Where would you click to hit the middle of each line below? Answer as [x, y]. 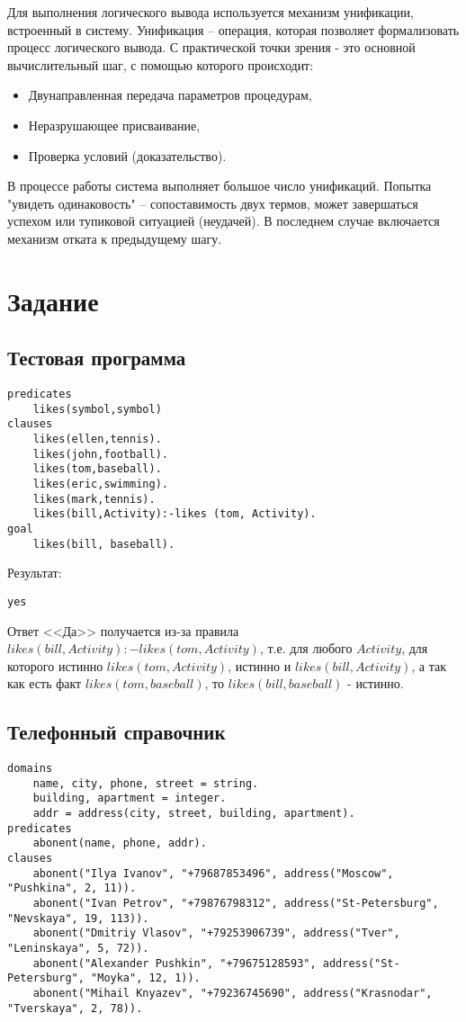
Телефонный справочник [116, 732]
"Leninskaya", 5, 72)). [78, 949]
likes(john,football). [100, 454]
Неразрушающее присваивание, [114, 125]
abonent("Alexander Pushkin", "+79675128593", [175, 963]
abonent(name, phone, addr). [120, 843]
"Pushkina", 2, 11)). [72, 888]
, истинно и [260, 665]
